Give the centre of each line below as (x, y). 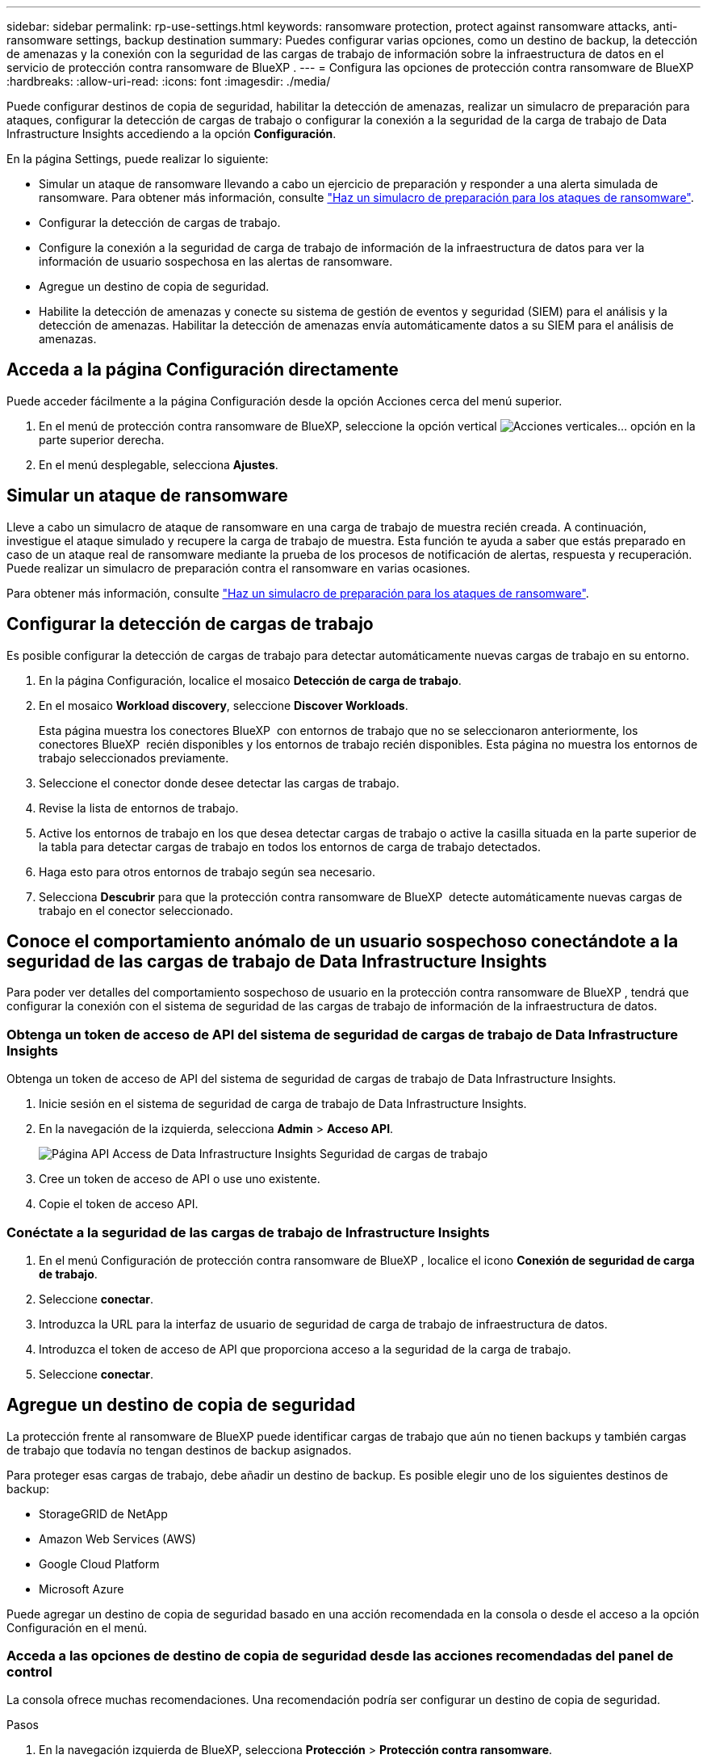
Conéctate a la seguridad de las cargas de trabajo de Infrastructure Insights (248, 1232)
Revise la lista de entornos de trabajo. (139, 808)
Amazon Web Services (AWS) (117, 1538)
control (29, 1672)
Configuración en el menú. (77, 1627)
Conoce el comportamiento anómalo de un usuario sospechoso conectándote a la (343, 941)
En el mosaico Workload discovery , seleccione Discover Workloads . (224, 705)
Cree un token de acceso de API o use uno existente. (180, 1179)
